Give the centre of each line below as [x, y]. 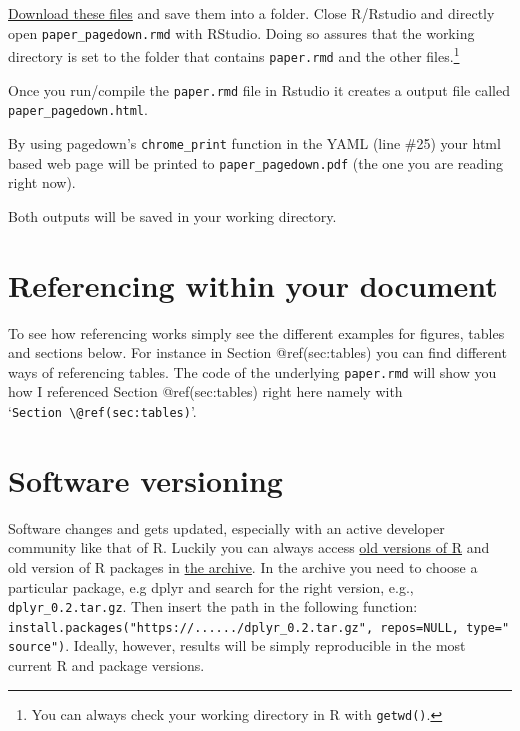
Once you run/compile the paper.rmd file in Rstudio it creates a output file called [259, 89]
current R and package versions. [106, 665]
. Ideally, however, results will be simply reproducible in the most [265, 645]
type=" [488, 627]
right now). [42, 182]
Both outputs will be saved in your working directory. [172, 215]
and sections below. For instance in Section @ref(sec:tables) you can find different [257, 352]
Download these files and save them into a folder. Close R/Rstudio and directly [251, 13]
